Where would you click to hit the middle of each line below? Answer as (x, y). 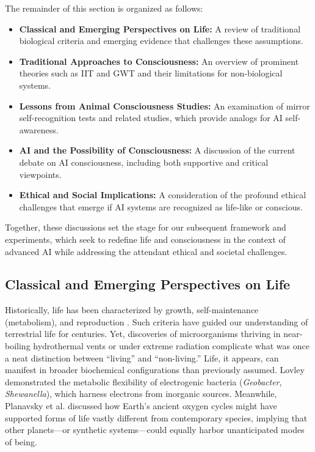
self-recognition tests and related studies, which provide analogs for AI (151, 118)
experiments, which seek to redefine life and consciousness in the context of (145, 239)
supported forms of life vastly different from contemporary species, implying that (156, 417)
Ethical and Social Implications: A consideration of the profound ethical (163, 195)
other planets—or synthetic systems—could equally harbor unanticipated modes (155, 430)
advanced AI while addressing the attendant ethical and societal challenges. (146, 251)
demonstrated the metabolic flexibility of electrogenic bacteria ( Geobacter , (143, 381)
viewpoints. (40, 174)
